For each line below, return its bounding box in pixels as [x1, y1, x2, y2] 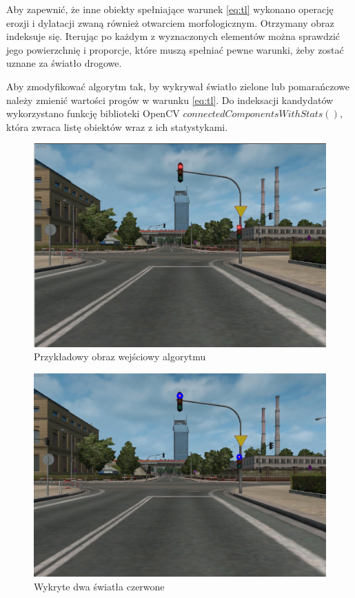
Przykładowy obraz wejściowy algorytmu [34, 349, 206, 364]
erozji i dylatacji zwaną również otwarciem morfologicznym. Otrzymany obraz [6, 15, 334, 30]
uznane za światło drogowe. [6, 56, 122, 70]
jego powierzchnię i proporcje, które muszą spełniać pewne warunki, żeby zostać [6, 42, 344, 56]
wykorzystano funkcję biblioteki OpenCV [6, 106, 180, 121]
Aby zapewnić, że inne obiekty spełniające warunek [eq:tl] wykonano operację [6, 2, 334, 16]
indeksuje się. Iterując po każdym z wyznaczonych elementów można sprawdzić [6, 29, 341, 43]
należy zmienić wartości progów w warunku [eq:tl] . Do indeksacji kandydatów [6, 92, 334, 107]
